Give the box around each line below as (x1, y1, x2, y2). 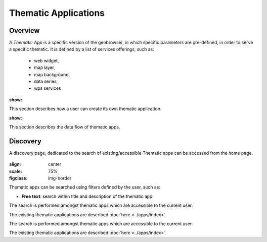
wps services (34, 85, 61, 91)
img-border (48, 175, 72, 181)
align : (9, 161, 21, 167)
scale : (9, 168, 22, 174)
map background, (34, 71, 70, 77)
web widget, (34, 58, 59, 63)
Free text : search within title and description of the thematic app (21, 193, 153, 199)
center (48, 161, 62, 167)
